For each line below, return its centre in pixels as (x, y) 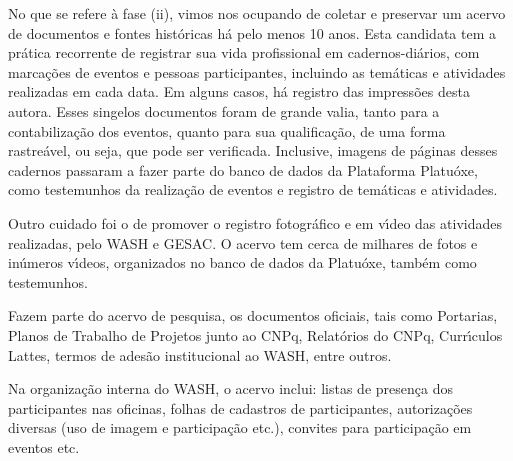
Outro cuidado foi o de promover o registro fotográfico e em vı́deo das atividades (255, 222)
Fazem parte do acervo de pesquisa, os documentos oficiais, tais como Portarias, (253, 315)
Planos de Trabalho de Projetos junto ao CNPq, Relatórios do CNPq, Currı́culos (255, 334)
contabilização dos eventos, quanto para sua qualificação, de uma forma (227, 130)
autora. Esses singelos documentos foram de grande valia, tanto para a (224, 110)
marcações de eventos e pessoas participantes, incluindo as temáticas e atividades (257, 71)
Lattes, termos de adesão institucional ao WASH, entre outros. (200, 354)
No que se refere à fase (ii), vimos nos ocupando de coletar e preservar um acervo (257, 13)
